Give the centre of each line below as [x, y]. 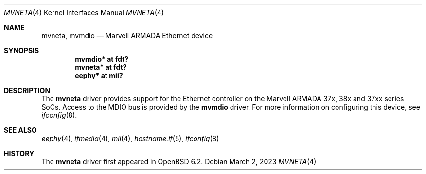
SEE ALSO [20, 130]
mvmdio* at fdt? [102, 59]
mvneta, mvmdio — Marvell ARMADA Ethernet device [127, 36]
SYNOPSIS [22, 51]
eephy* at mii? [99, 75]
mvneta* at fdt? [101, 67]
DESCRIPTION [27, 90]
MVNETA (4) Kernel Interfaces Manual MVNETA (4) [84, 12]
